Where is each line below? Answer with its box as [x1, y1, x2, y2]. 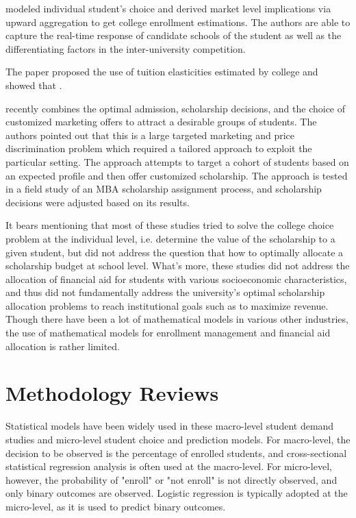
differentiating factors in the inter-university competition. [5, 41, 246, 56]
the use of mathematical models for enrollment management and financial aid [5, 325, 331, 340]
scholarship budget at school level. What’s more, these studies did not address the [5, 258, 350, 273]
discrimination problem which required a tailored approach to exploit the [5, 141, 312, 156]
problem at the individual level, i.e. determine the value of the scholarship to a [5, 231, 335, 245]
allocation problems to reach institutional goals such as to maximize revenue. [5, 298, 329, 312]
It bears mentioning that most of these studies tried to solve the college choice [5, 218, 334, 232]
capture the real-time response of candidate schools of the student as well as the [5, 28, 342, 42]
